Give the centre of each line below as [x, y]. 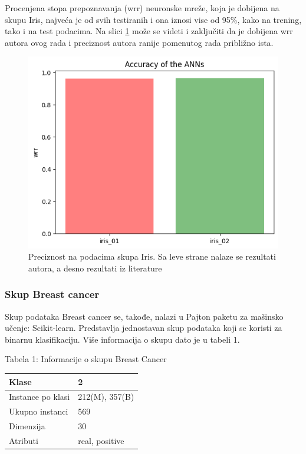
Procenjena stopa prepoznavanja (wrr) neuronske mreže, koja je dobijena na [142, 8]
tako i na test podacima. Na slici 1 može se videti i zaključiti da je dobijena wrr [149, 31]
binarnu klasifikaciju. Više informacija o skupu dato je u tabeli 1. [122, 339]
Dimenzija [27, 426]
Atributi [24, 440]
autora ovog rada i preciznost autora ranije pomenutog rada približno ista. [139, 42]
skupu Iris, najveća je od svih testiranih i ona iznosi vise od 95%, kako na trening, [153, 19]
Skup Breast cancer [52, 294]
